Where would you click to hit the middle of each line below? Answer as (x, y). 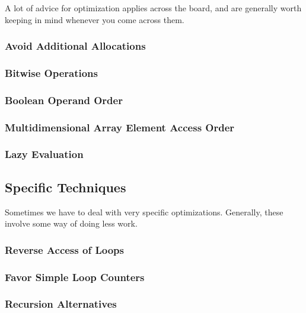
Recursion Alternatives (61, 304)
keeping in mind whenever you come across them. (95, 19)
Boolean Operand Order (64, 100)
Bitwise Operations (51, 72)
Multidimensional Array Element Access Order (120, 127)
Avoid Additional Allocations (75, 46)
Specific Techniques (66, 187)
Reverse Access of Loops (64, 249)
